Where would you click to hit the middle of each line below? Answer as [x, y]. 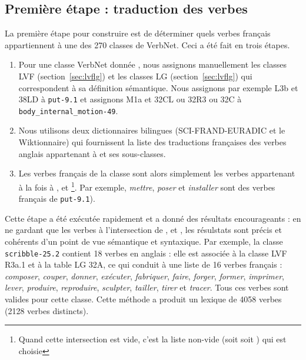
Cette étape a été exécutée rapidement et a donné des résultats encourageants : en [153, 218]
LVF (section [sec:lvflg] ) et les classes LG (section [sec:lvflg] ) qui [135, 76]
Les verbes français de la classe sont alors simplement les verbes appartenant [157, 173]
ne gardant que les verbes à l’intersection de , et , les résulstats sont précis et [143, 230]
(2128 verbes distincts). [47, 310]
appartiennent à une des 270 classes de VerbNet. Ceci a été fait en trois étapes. [147, 44]
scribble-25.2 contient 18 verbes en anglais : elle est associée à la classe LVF [146, 253]
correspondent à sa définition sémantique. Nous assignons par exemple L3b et [158, 87]
